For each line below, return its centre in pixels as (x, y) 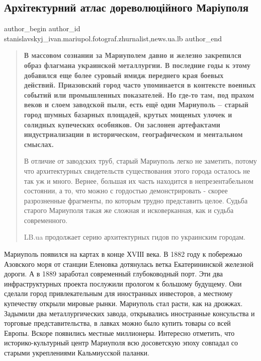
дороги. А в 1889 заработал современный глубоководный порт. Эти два (114, 274)
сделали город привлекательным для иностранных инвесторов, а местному (118, 293)
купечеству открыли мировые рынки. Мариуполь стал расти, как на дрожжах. (123, 303)
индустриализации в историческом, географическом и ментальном (133, 134)
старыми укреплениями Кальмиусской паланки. (77, 353)
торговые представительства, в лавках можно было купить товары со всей (117, 323)
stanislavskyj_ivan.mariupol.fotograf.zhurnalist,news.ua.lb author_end (113, 38)
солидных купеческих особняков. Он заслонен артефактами (122, 124)
